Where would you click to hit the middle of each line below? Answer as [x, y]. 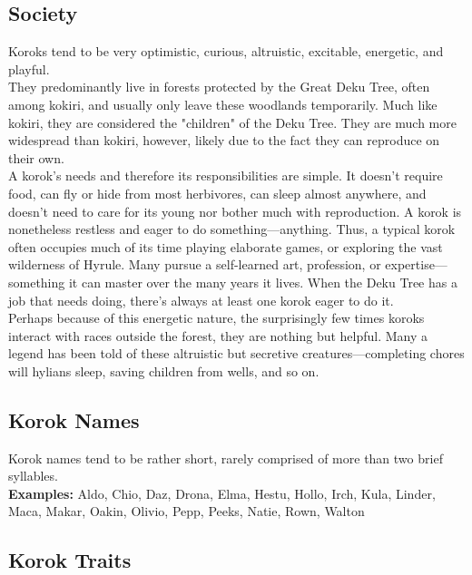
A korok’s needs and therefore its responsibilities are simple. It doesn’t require [226, 175]
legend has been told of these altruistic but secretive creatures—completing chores [236, 353]
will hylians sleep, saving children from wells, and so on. [164, 370]
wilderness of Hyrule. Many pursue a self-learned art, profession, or [195, 264]
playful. [29, 68]
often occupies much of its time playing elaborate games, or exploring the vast [226, 246]
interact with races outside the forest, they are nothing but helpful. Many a [218, 335]
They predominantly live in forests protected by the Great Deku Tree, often [219, 87]
